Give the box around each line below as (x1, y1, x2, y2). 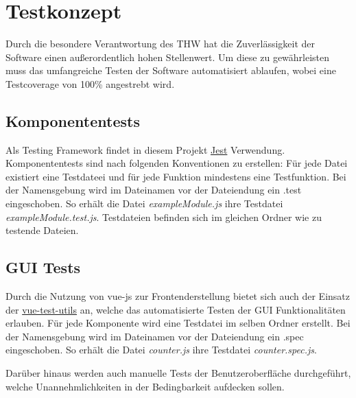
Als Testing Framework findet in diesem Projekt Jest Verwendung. (5, 142, 285, 156)
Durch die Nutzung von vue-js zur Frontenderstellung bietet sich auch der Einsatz (5, 289, 350, 303)
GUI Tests (5, 257, 81, 278)
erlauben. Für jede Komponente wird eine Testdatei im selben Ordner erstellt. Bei (5, 316, 351, 330)
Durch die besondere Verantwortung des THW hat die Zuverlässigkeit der (5, 36, 316, 51)
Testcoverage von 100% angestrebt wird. (5, 76, 175, 91)
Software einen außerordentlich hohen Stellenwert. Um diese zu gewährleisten (5, 49, 330, 64)
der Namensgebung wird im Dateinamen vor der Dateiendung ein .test (5, 183, 302, 197)
